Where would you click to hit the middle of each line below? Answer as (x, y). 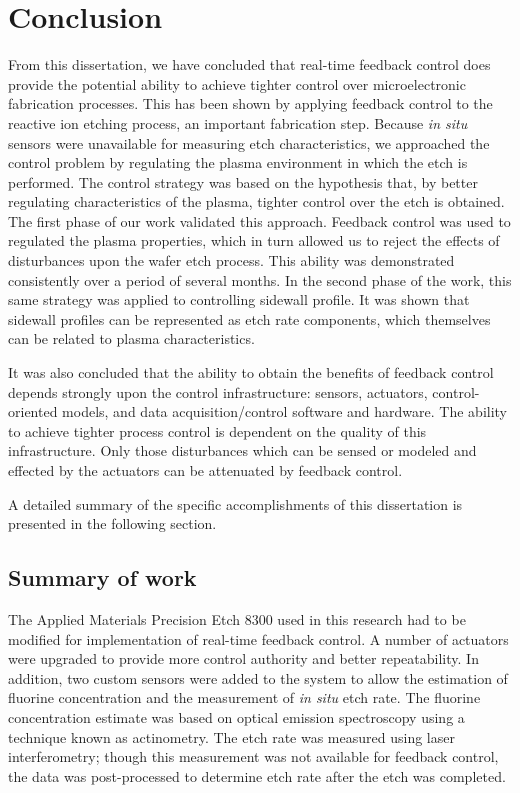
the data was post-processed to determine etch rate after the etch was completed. (257, 775)
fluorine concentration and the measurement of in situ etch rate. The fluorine (244, 697)
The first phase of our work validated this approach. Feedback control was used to (259, 220)
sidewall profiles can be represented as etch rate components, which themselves (249, 318)
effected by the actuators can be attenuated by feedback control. (205, 470)
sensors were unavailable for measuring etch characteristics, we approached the (249, 142)
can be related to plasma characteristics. (131, 338)
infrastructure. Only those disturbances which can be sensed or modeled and (242, 450)
